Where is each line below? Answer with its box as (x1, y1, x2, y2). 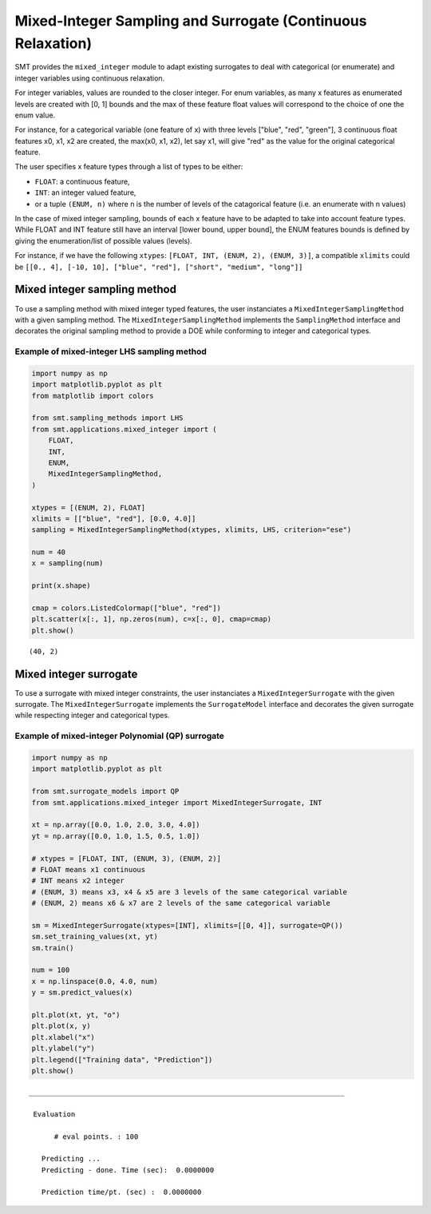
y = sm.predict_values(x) (31, 988, 133, 998)
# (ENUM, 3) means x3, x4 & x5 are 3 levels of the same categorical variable (31, 887, 347, 896)
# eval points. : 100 (53, 1132, 139, 1141)
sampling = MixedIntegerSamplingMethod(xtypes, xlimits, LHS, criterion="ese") (31, 526, 352, 534)
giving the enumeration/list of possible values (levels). (14, 236, 193, 245)
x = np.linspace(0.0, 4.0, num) (31, 977, 159, 986)
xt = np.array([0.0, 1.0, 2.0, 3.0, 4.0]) (31, 820, 200, 830)
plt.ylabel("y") (31, 1044, 96, 1053)
